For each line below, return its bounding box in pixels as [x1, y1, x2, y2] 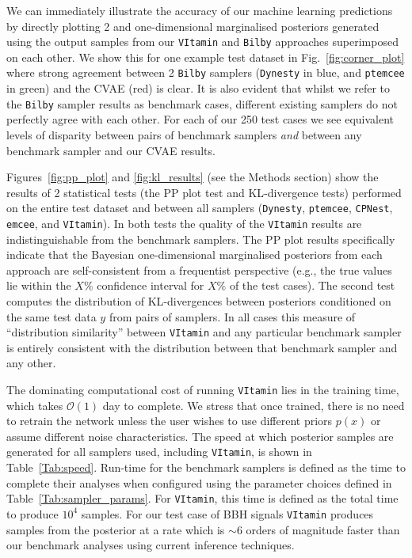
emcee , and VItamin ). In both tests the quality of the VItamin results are [6, 214, 362, 231]
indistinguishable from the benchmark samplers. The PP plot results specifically [6, 230, 395, 247]
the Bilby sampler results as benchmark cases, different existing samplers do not [6, 95, 398, 112]
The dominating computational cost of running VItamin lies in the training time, [6, 381, 399, 398]
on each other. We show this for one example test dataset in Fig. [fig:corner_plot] [6, 48, 405, 65]
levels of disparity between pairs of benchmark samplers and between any [6, 126, 362, 142]
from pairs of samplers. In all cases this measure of [109, 308, 356, 325]
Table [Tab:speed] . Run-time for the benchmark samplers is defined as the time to [6, 459, 406, 476]
